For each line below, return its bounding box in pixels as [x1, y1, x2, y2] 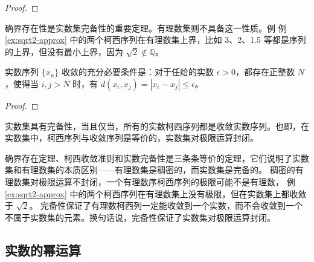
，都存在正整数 [235, 65, 295, 78]
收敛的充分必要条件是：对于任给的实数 [62, 65, 214, 78]
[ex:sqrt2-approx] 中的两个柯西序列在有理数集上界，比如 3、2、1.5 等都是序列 [5, 33, 306, 46]
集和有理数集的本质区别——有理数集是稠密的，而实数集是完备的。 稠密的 [5, 163, 295, 176]
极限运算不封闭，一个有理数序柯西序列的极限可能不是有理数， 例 [38, 175, 295, 188]
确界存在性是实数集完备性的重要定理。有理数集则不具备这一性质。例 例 [5, 21, 287, 34]
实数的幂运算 [5, 240, 81, 259]
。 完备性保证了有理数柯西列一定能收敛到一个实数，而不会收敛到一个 [29, 199, 303, 212]
